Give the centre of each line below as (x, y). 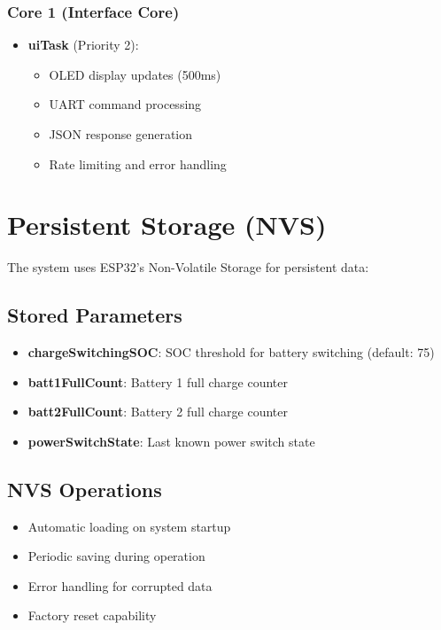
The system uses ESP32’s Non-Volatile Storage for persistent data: (188, 267)
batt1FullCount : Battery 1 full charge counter (158, 381)
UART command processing (125, 104)
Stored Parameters (95, 315)
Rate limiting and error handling (138, 163)
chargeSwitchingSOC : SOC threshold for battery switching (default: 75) (231, 352)
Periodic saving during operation (116, 556)
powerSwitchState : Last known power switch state (171, 441)
